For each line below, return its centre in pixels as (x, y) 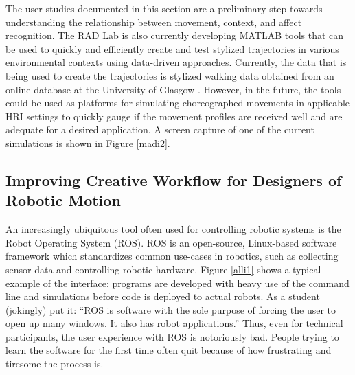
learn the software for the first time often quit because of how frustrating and (169, 350)
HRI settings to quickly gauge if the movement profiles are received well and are (174, 116)
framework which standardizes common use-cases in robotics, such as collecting (172, 256)
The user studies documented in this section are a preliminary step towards (164, 8)
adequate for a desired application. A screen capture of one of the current (160, 129)
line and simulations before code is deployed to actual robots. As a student (163, 296)
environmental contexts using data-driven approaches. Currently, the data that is (176, 62)
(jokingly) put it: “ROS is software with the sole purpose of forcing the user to (171, 309)
